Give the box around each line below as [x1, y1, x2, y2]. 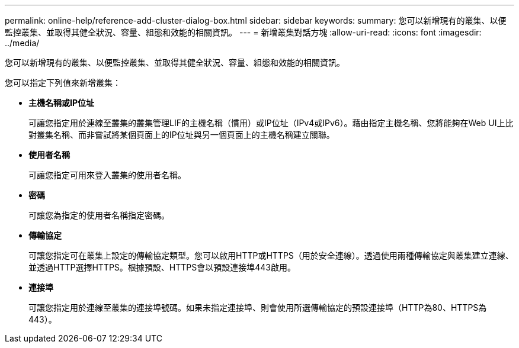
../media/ [5, 38, 40, 48]
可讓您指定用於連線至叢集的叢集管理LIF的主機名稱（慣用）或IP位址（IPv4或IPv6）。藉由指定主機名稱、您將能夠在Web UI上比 [28, 118, 514, 128]
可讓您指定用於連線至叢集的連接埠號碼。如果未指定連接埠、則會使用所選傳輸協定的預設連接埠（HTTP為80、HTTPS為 [28, 302, 487, 312]
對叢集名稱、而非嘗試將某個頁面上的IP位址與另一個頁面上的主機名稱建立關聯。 [28, 130, 335, 140]
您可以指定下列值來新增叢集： [5, 78, 121, 88]
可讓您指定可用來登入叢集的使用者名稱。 [28, 170, 186, 180]
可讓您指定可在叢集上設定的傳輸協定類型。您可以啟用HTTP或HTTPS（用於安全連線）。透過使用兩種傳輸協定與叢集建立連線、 [28, 250, 514, 260]
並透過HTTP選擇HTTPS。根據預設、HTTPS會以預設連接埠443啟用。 [28, 262, 296, 272]
